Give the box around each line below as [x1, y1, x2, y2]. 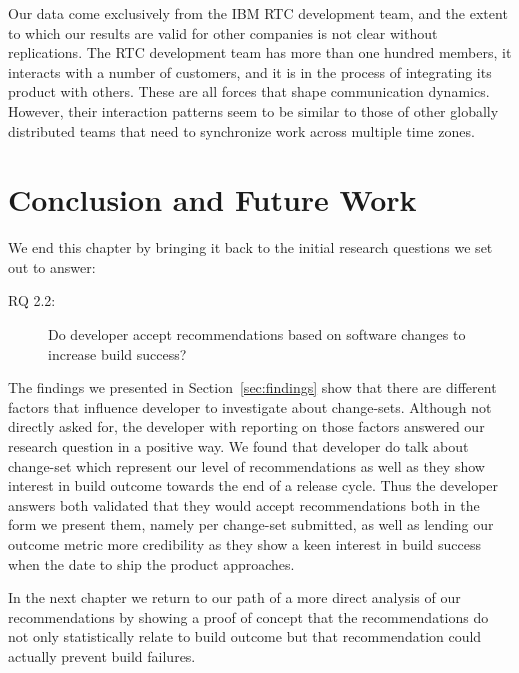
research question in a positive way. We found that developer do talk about [8, 436, 469, 457]
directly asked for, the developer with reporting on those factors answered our [8, 416, 485, 437]
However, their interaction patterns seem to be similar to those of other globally [8, 100, 499, 121]
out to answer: [8, 256, 96, 277]
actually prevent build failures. [8, 645, 196, 666]
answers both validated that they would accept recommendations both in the [8, 494, 480, 515]
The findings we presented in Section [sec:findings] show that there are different [8, 377, 497, 398]
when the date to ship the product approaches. [8, 553, 295, 574]
